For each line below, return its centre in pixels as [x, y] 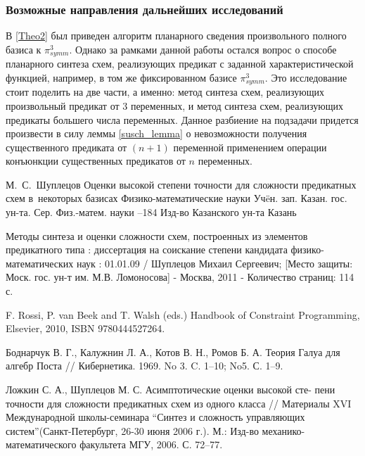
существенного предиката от [66, 147]
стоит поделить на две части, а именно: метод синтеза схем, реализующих [165, 92]
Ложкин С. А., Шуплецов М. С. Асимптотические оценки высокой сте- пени [171, 389]
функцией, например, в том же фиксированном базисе [121, 77]
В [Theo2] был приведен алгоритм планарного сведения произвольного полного [176, 36]
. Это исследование [306, 77]
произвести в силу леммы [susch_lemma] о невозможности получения [156, 133]
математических [40, 263]
